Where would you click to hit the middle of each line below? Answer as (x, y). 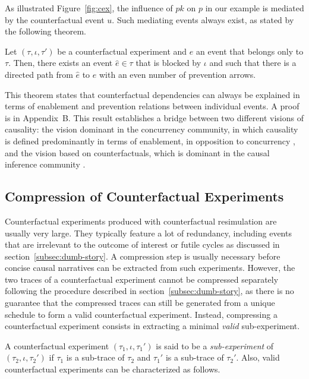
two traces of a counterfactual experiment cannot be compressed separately (142, 279)
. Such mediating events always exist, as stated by (203, 19)
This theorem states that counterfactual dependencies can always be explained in (152, 94)
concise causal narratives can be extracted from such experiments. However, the (150, 268)
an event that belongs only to (250, 51)
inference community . (45, 164)
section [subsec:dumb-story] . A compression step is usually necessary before (143, 256)
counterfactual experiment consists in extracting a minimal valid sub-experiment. (152, 326)
